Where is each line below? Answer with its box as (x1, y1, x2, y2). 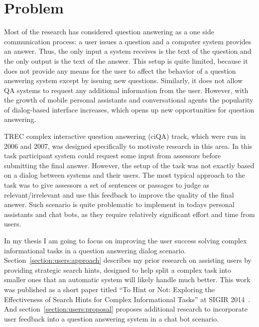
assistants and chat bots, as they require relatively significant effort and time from (4, 209, 255, 219)
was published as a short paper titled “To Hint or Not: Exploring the (4, 284, 215, 294)
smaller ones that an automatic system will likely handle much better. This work (4, 274, 251, 285)
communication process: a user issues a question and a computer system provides (4, 36, 252, 46)
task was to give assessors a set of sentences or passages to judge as (4, 180, 210, 190)
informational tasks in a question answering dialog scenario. (4, 245, 186, 255)
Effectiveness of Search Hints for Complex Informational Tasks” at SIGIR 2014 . (4, 294, 251, 304)
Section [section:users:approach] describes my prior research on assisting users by (4, 255, 252, 265)
